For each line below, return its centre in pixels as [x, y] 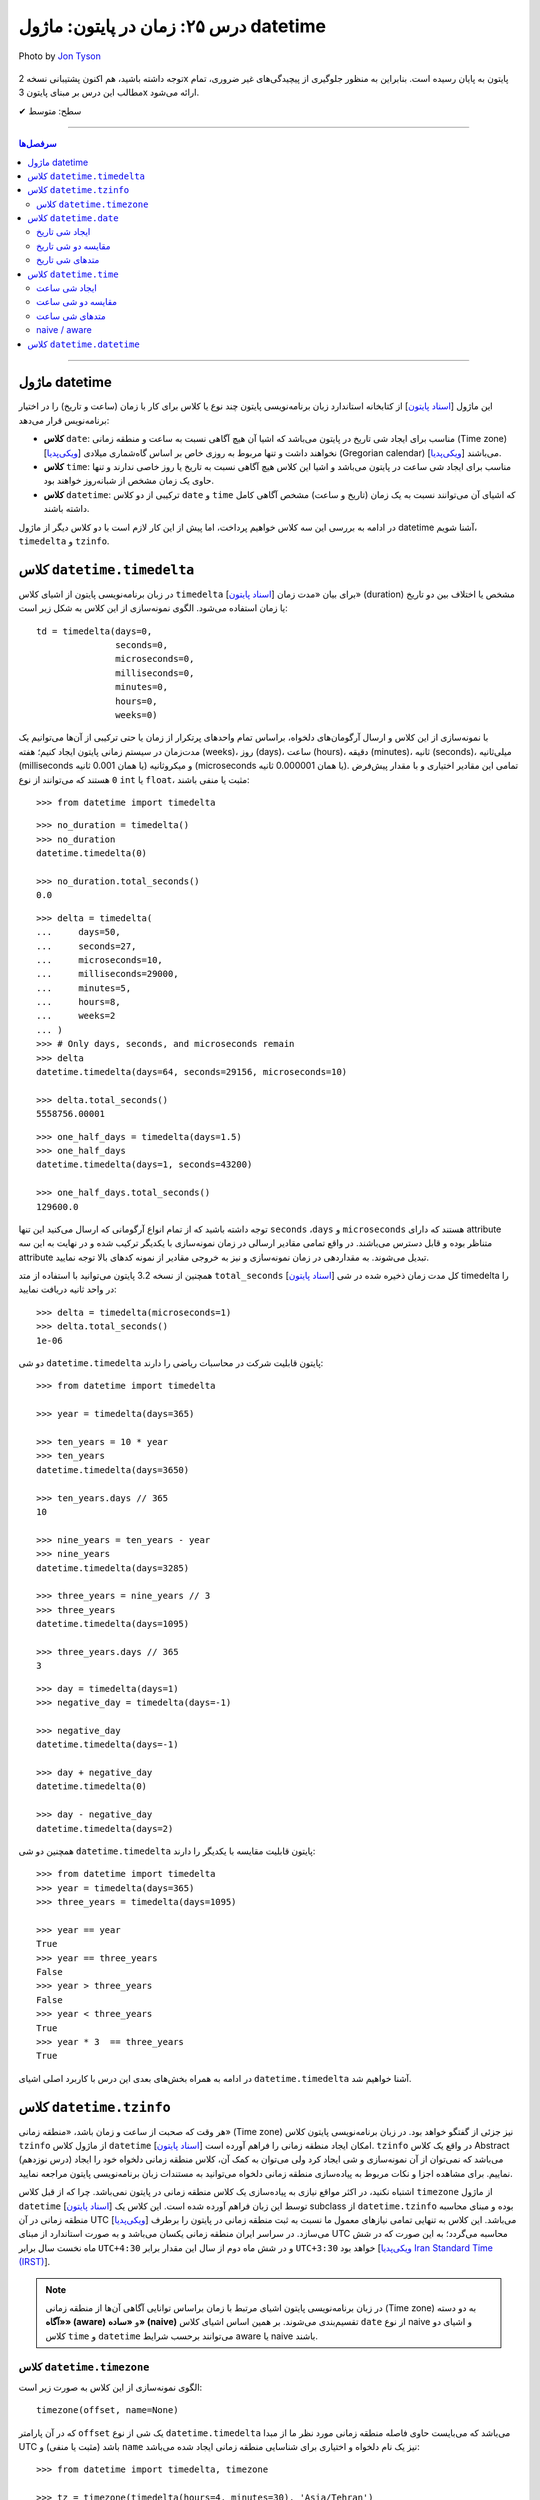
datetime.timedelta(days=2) [105, 1828]
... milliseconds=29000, [107, 974]
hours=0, [136, 701]
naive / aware [64, 330]
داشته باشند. [66, 509]
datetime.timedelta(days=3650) [113, 1469]
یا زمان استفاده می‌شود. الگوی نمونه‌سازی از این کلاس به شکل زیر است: [153, 608]
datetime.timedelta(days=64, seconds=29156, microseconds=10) [192, 1072]
